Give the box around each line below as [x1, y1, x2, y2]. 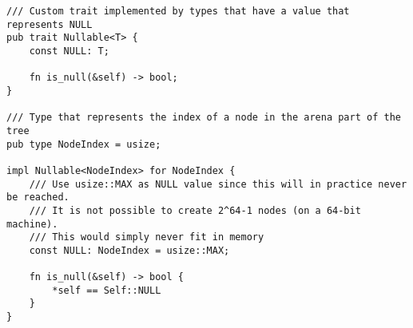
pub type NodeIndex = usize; [6, 138, 161, 150]
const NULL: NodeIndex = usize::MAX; [29, 244, 230, 256]
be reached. [6, 192, 69, 204]
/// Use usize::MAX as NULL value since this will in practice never [29, 178, 407, 190]
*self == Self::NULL [52, 284, 161, 296]
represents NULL [6, 18, 93, 30]
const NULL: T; [29, 45, 109, 57]
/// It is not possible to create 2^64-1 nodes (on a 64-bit [29, 204, 361, 216]
